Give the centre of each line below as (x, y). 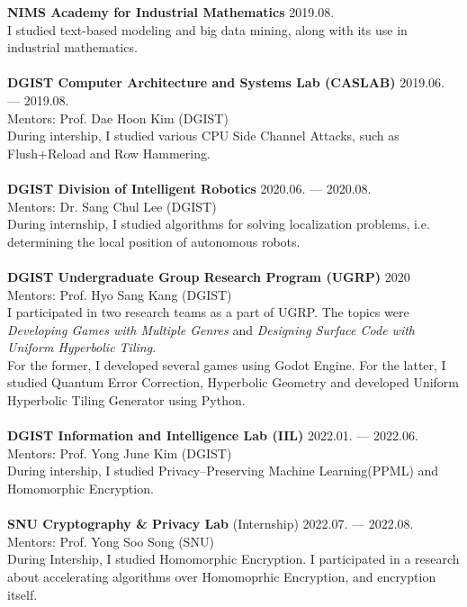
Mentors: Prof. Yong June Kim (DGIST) (120, 453)
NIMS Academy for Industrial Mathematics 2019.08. (171, 12)
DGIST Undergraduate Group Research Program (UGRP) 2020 (209, 276)
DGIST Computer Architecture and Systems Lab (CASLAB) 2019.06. (226, 82)
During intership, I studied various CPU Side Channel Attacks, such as (203, 136)
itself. (22, 594)
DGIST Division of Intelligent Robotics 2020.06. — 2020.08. (189, 188)
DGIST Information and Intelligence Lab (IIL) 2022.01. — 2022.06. (213, 435)
